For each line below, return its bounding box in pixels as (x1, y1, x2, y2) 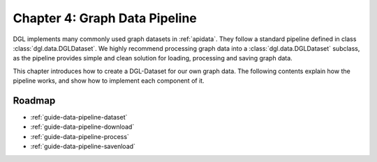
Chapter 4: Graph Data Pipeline (13, 10, 197, 26)
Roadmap (13, 95, 56, 106)
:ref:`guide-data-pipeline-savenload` (30, 143, 136, 151)
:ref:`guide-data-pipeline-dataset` (30, 113, 128, 122)
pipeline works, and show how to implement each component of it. (13, 76, 205, 85)
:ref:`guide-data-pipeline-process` (30, 132, 129, 140)
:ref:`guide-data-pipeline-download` (30, 122, 135, 131)
